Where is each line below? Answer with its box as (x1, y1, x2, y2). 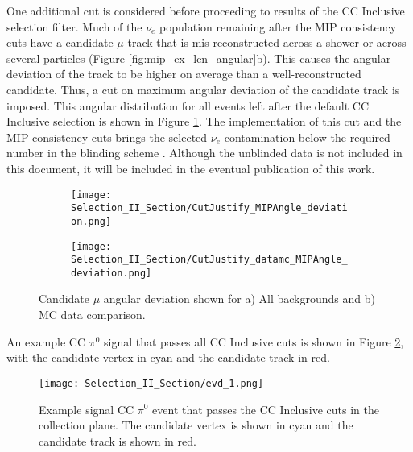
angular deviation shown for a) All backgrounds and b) (103, 290, 375, 307)
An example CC (6, 333, 85, 350)
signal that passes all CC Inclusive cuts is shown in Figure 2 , (103, 333, 404, 350)
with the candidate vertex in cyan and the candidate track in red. (6, 349, 330, 366)
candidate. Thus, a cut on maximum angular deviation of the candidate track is (6, 81, 400, 97)
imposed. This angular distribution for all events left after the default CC (6, 97, 370, 114)
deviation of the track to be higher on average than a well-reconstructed (6, 65, 361, 82)
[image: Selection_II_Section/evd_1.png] (39, 377, 264, 389)
